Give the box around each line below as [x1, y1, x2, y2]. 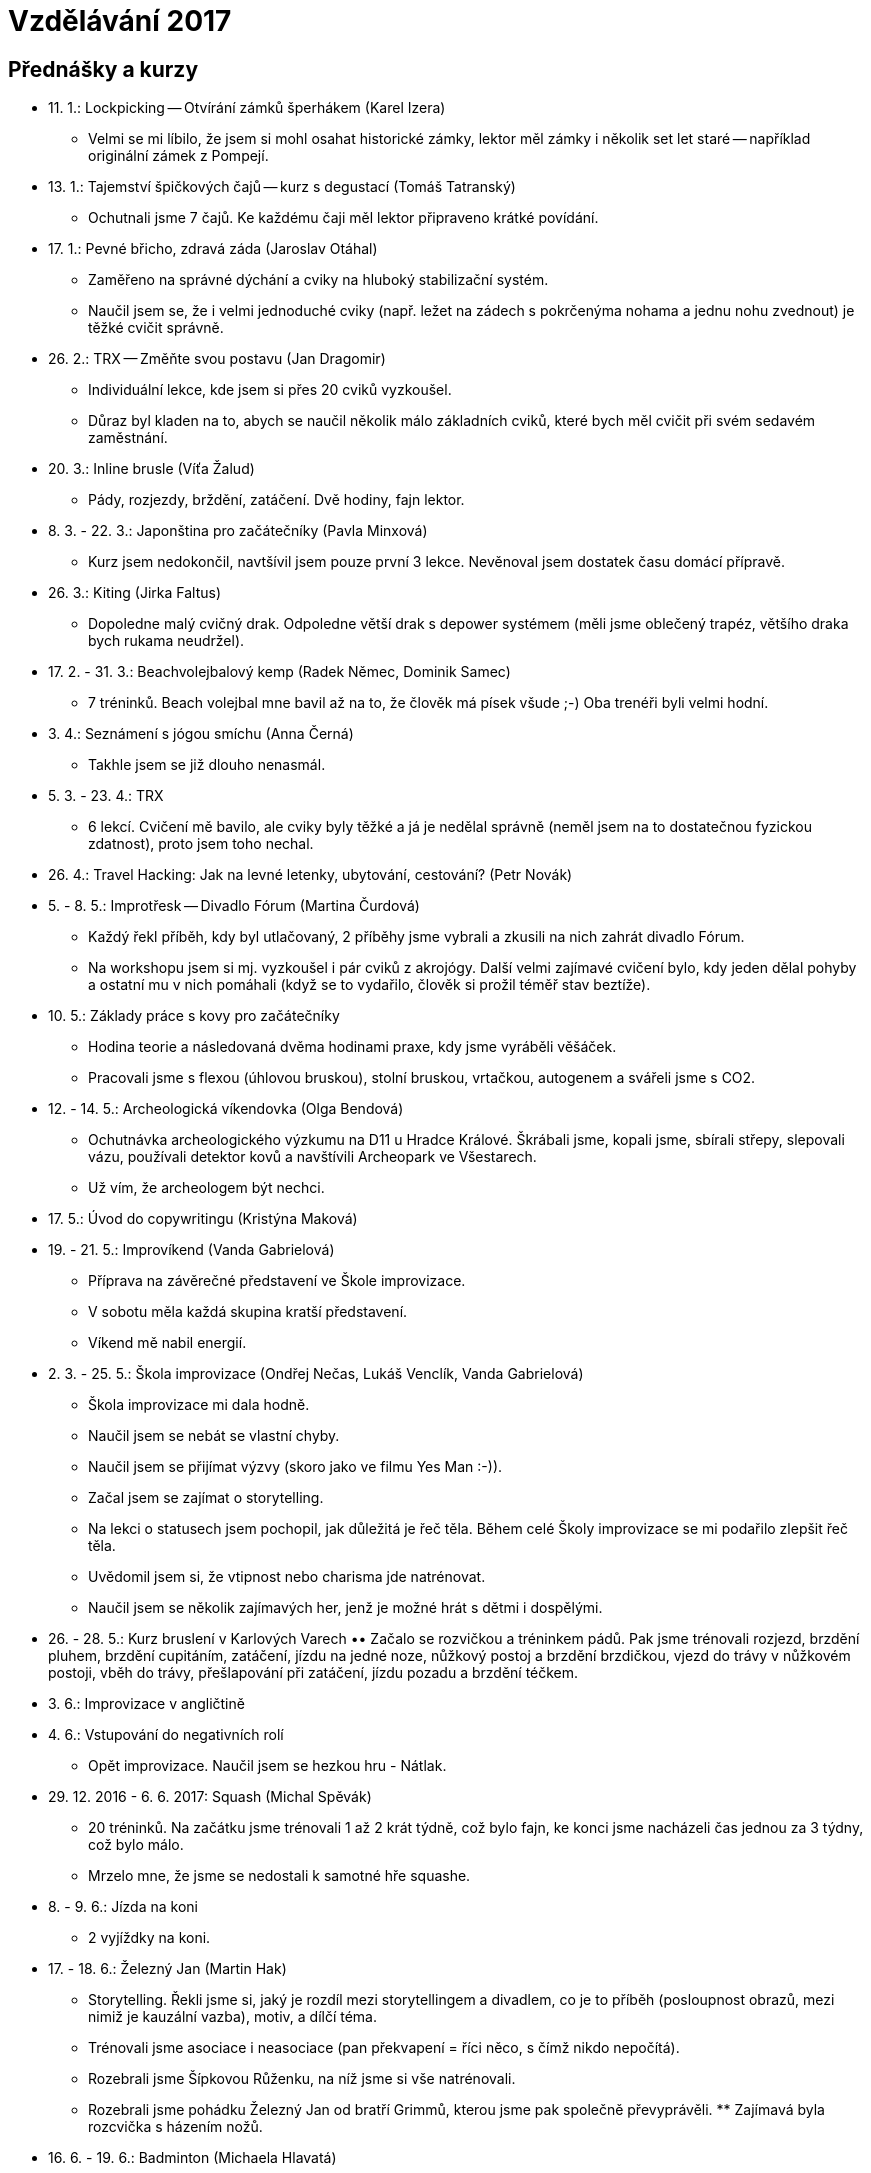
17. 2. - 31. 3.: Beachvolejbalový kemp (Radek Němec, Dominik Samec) [48, 663, 511, 681]
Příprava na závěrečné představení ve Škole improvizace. [88, 1272, 466, 1290]
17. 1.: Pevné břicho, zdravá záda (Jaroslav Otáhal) [48, 240, 378, 258]
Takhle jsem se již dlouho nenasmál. [88, 756, 326, 774]
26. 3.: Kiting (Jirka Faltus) [48, 584, 222, 602]
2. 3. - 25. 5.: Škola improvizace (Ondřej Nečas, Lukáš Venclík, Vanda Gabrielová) [48, 1365, 584, 1383]
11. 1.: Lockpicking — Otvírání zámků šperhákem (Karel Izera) [48, 99, 446, 117]
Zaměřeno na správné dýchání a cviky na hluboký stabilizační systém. [88, 271, 549, 289]
